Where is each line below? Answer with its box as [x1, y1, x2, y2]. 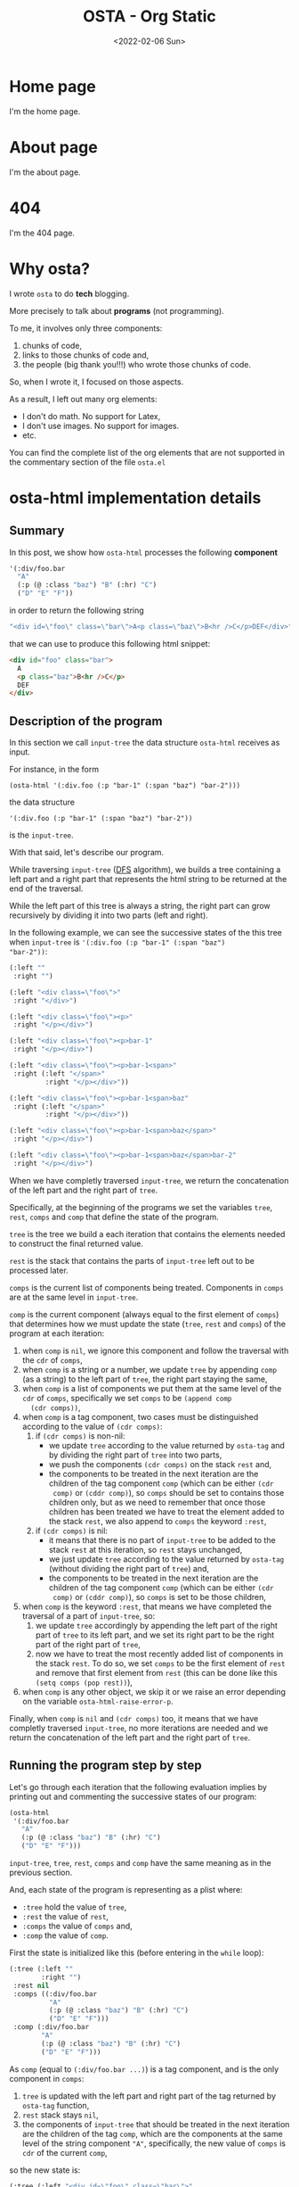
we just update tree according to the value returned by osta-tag [48, 1554, 285, 1564]
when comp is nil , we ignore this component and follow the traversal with [21, 1345, 289, 1356]
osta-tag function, [21, 2100, 90, 2110]
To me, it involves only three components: [9, 323, 163, 334]
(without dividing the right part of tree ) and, [48, 1563, 210, 1573]
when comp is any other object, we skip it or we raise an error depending [21, 1686, 287, 1696]
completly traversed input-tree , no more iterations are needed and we [9, 1722, 269, 1733]
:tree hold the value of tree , [21, 1902, 127, 1912]
